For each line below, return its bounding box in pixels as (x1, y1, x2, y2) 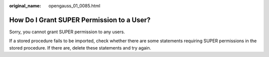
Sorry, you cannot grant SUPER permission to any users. (9, 29, 126, 35)
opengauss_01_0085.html (48, 3, 101, 8)
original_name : (9, 3, 41, 8)
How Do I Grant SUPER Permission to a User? (9, 15, 151, 24)
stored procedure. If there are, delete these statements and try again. (9, 45, 151, 51)
